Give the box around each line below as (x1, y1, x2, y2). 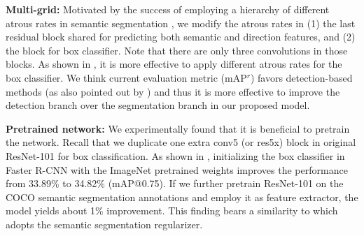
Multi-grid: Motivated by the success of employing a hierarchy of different (6, 2, 330, 16)
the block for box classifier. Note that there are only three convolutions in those (6, 43, 348, 57)
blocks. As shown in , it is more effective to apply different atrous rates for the (6, 57, 342, 71)
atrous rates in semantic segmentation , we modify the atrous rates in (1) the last (6, 15, 356, 30)
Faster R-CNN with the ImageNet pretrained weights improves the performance (6, 162, 348, 177)
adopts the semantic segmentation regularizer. (6, 216, 203, 231)
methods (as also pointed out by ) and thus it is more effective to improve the (6, 84, 340, 98)
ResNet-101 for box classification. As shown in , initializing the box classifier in (6, 148, 345, 163)
